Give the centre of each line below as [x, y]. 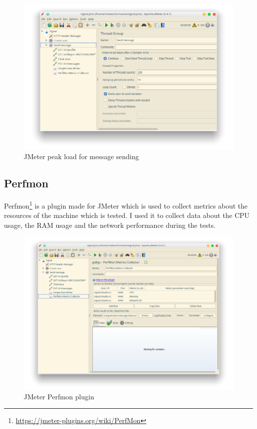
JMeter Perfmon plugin [59, 396]
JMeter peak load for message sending [82, 156]
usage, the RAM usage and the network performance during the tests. [110, 225]
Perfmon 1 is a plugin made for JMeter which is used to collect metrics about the [126, 205]
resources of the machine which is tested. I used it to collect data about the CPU [127, 215]
